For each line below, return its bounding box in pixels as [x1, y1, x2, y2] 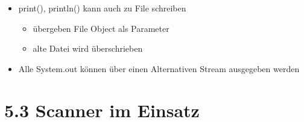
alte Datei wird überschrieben [33, 42, 143, 55]
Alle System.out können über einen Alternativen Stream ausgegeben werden [18, 62, 300, 75]
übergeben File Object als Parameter [33, 22, 169, 34]
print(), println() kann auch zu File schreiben [18, 2, 186, 14]
